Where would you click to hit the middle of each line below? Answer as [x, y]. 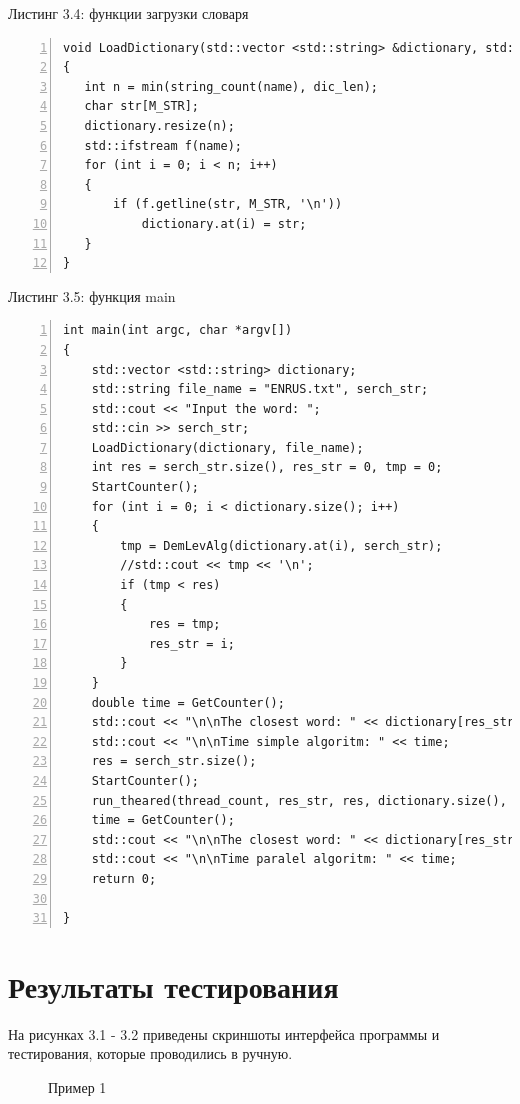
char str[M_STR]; [142, 106]
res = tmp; [184, 624]
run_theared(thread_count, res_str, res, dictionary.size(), [299, 800]
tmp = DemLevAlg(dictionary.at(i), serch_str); [281, 545]
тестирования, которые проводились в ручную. [150, 1053]
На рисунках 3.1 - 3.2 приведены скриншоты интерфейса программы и [224, 1033]
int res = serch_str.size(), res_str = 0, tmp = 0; [267, 467]
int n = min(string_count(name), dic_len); [231, 86]
